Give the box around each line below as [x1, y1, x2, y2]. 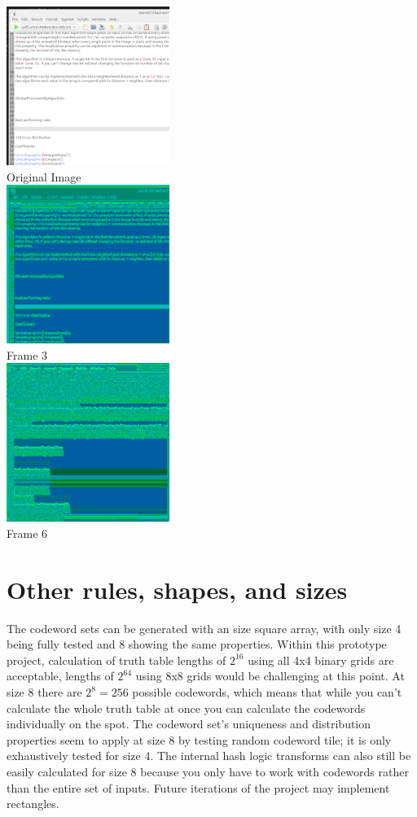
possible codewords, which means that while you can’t [132, 684, 402, 701]
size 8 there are [7, 684, 82, 701]
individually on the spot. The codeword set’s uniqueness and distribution [7, 715, 371, 732]
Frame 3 [7, 346, 48, 363]
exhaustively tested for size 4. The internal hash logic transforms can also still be [7, 747, 411, 764]
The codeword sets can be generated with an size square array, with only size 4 [7, 619, 402, 636]
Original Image [7, 168, 81, 185]
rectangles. [7, 795, 59, 812]
